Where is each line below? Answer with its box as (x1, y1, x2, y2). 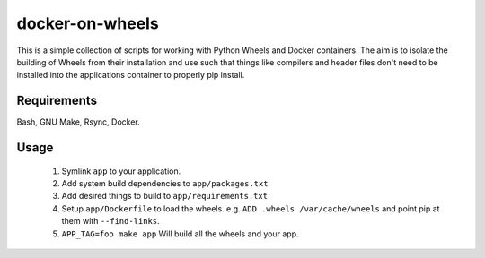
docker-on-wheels (16, 13, 159, 33)
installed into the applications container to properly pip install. (16, 70, 245, 81)
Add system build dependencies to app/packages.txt (61, 178, 269, 189)
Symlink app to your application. (61, 166, 181, 176)
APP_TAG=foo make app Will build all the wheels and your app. (61, 228, 300, 239)
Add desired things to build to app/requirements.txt (61, 191, 269, 202)
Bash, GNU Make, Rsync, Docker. (16, 116, 140, 127)
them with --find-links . (61, 216, 161, 227)
